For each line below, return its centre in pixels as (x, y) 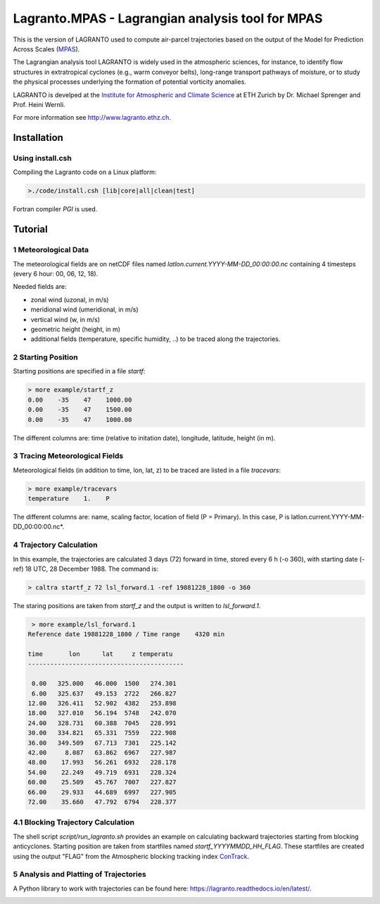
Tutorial (31, 229)
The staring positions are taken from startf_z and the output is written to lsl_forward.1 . (137, 605)
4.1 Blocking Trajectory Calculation (74, 822)
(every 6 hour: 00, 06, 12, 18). (56, 273)
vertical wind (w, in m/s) (65, 319)
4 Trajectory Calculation (55, 545)
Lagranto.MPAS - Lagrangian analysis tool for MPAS (168, 18)
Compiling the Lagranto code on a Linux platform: (85, 172)
